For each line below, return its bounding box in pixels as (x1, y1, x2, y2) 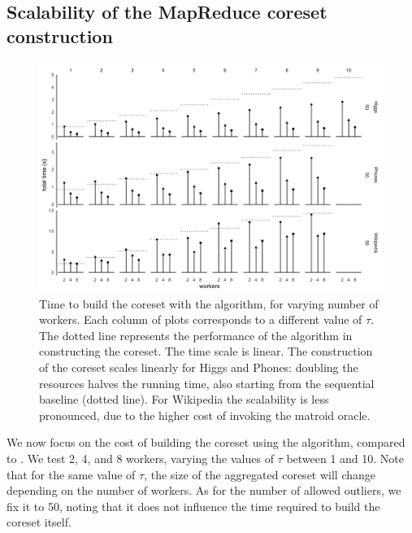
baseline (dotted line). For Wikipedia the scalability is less (39, 391, 329, 408)
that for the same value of (7, 465, 136, 483)
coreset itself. (7, 513, 72, 531)
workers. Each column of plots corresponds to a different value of (39, 311, 362, 328)
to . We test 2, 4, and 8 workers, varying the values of (7, 449, 274, 466)
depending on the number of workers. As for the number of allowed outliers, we (7, 482, 401, 499)
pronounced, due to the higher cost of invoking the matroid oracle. (39, 406, 371, 423)
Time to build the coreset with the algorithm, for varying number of (39, 295, 379, 312)
